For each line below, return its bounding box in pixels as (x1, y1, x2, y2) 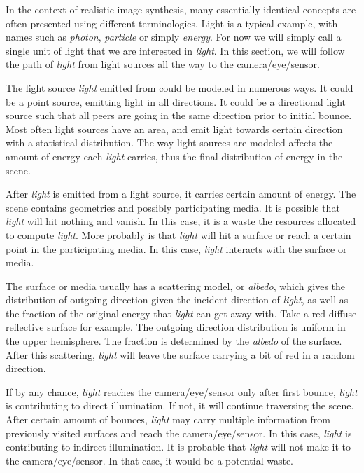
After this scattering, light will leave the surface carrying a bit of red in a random (6, 347, 355, 362)
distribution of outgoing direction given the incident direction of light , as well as (6, 292, 349, 307)
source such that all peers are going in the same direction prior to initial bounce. (6, 108, 352, 123)
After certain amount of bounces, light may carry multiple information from (6, 412, 330, 427)
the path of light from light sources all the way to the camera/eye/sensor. (6, 57, 320, 71)
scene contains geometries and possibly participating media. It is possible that (6, 200, 340, 214)
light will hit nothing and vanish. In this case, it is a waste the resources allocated (6, 214, 356, 228)
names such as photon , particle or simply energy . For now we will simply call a (6, 29, 342, 44)
